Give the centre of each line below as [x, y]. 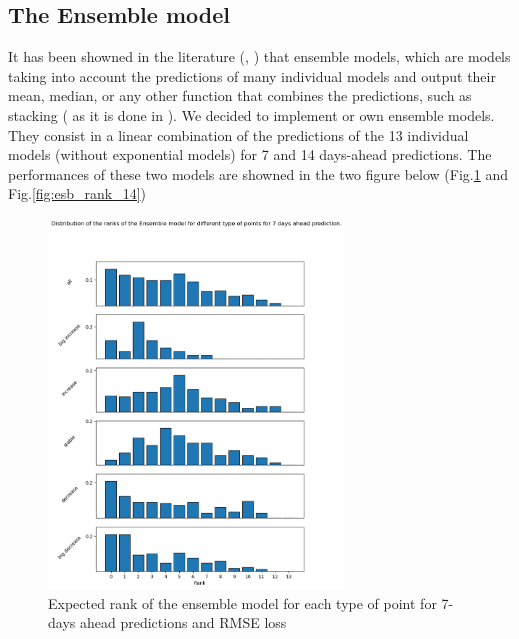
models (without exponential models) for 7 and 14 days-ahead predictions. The [250, 154]
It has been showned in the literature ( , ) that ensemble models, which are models [259, 56]
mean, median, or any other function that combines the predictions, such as [240, 95]
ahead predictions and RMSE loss [183, 622]
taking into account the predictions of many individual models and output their [252, 75]
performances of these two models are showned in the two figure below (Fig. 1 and [258, 173]
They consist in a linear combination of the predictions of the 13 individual [238, 134]
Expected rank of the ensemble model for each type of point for [242, 602]
